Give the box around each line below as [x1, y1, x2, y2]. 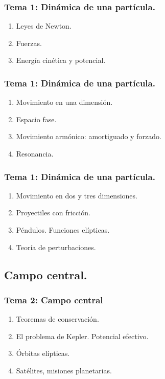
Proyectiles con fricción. [16, 207, 90, 218]
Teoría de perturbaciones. [16, 241, 96, 252]
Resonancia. [16, 148, 54, 159]
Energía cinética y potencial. [16, 55, 106, 65]
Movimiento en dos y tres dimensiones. [16, 190, 137, 200]
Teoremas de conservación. [16, 314, 99, 324]
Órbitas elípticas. [16, 348, 70, 359]
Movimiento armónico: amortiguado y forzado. [16, 131, 161, 142]
